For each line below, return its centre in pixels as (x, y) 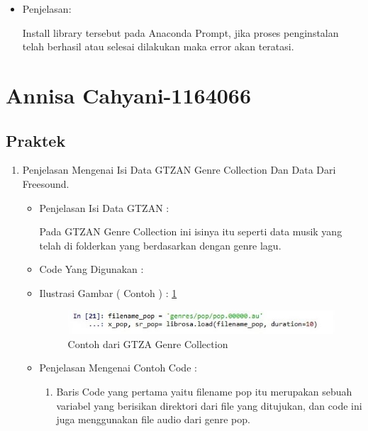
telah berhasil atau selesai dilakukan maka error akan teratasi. (158, 46)
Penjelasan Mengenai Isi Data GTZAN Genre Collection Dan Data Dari (179, 170)
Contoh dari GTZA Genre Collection (148, 343)
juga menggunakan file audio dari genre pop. (153, 419)
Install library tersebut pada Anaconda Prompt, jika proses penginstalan (180, 32)
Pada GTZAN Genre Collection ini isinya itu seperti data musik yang (191, 231)
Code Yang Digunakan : (91, 269)
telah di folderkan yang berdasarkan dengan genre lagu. (160, 245)
